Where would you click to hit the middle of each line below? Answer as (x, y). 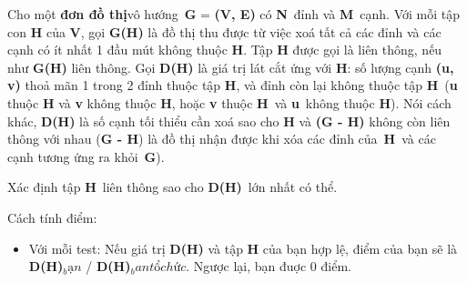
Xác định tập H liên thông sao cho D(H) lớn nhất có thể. (173, 187)
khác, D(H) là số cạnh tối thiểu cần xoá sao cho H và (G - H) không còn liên (229, 121)
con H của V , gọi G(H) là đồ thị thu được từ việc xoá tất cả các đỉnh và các (224, 31)
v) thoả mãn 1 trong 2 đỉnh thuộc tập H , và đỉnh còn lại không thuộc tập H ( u (233, 85)
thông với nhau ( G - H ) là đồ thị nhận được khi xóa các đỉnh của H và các (222, 139)
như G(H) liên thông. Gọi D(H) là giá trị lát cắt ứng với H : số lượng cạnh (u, (231, 67)
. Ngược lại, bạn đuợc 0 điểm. (269, 266)
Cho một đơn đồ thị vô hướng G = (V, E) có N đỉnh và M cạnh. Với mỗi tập (233, 14)
